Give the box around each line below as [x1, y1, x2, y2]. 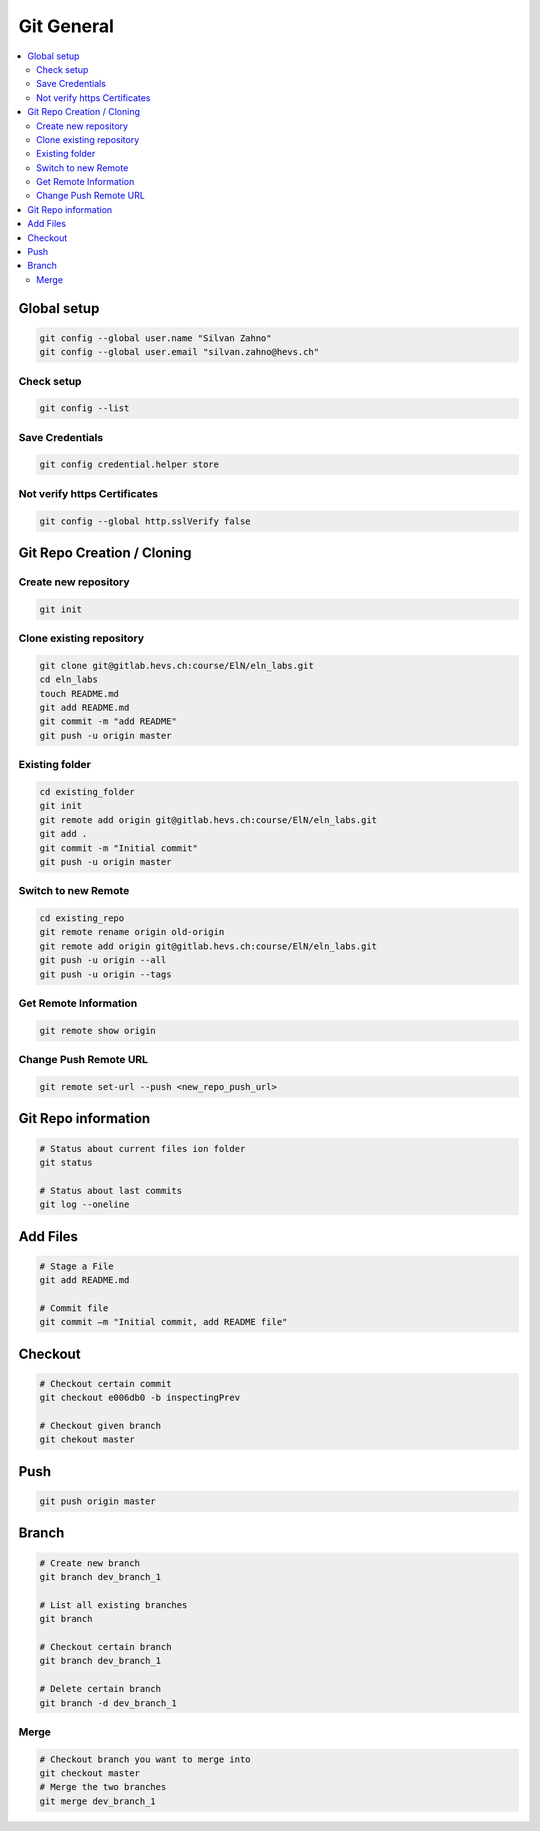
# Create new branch [39, 1557, 140, 1569]
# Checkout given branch [39, 1420, 162, 1432]
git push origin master [39, 1496, 157, 1507]
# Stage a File [39, 1260, 114, 1272]
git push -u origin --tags [39, 968, 172, 980]
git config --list [39, 403, 130, 414]
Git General [18, 15, 115, 37]
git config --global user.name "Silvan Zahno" [39, 332, 272, 344]
